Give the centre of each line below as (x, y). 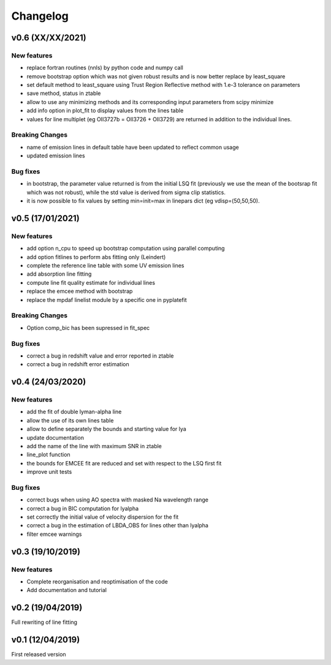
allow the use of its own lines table (70, 420)
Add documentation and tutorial (67, 590)
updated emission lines (56, 156)
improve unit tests (49, 472)
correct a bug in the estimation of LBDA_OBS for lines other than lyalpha (117, 525)
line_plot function (48, 455)
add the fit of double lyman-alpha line (74, 412)
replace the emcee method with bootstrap (80, 291)
